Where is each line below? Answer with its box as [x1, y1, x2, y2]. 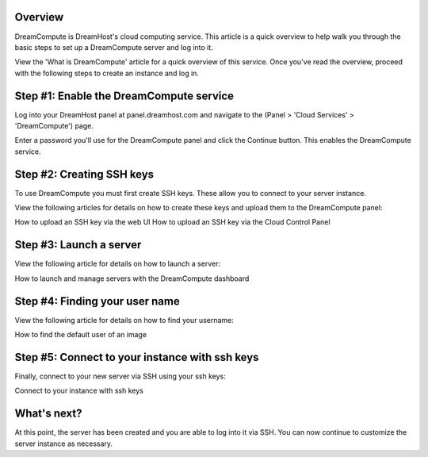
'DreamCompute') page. [14, 121, 94, 130]
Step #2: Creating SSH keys [14, 167, 155, 181]
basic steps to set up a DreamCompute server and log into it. [14, 42, 213, 52]
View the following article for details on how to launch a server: [14, 259, 221, 269]
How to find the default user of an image [14, 330, 147, 340]
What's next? [14, 407, 82, 421]
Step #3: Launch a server [14, 238, 142, 252]
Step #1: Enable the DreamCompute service [14, 89, 234, 102]
